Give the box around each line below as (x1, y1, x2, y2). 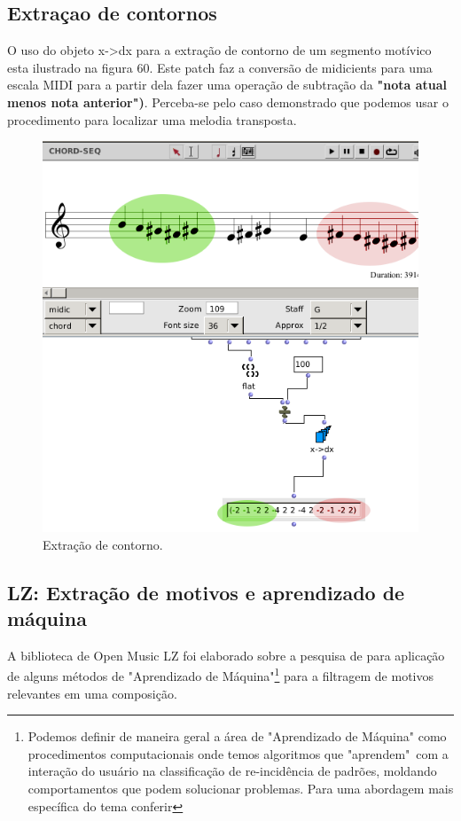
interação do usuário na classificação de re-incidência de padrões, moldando (27, 762, 437, 780)
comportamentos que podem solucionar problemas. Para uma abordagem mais (27, 778, 454, 797)
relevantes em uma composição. (7, 684, 177, 702)
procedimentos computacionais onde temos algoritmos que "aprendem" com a (27, 744, 449, 762)
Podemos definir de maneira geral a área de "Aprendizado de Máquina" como (27, 727, 447, 746)
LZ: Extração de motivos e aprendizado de (7, 578, 405, 606)
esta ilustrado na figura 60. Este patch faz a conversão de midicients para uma (7, 58, 433, 76)
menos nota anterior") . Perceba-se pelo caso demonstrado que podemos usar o (7, 92, 449, 111)
